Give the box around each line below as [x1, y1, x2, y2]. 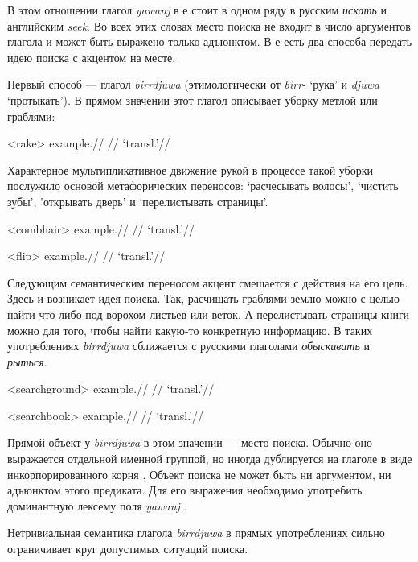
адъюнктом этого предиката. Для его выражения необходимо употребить [7, 481, 363, 498]
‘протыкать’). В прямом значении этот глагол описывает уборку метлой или [7, 91, 378, 108]
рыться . [7, 353, 47, 370]
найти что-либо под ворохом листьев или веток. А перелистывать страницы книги [7, 305, 410, 322]
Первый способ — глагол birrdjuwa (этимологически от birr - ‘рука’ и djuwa [7, 76, 380, 93]
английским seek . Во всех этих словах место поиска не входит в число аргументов [7, 17, 411, 34]
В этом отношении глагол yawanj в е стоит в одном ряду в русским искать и [7, 2, 387, 18]
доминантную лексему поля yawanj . [7, 497, 187, 514]
